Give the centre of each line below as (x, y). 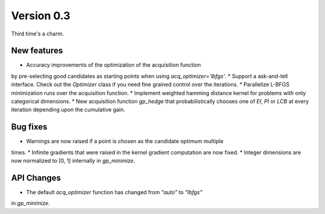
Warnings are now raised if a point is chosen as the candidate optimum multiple (125, 141)
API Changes (36, 178)
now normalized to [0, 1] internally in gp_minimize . (73, 161)
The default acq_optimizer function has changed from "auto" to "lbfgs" (114, 192)
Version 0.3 (41, 16)
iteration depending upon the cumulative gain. (68, 110)
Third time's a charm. (38, 34)
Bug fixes (29, 127)
